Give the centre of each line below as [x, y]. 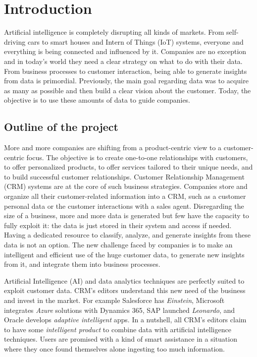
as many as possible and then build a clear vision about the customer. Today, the [128, 90]
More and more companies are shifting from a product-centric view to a [113, 148]
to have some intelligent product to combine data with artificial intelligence [118, 329]
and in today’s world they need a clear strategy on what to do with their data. [123, 61]
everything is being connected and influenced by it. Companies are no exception [125, 51]
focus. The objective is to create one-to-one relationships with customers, [137, 157]
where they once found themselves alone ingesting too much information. [114, 348]
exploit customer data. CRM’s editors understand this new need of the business [125, 290]
